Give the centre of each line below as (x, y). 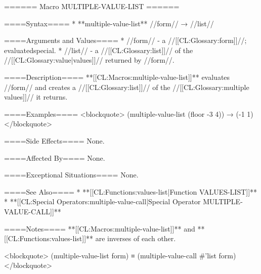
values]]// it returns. (36, 97)
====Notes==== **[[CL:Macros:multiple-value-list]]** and (100, 228)
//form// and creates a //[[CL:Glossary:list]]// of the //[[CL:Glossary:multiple (127, 87)
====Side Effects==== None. (54, 140)
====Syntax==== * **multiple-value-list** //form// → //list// (109, 23)
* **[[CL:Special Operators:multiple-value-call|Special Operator (102, 201)
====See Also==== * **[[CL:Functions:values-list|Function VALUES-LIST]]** (131, 191)
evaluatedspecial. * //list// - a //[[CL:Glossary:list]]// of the (99, 50)
